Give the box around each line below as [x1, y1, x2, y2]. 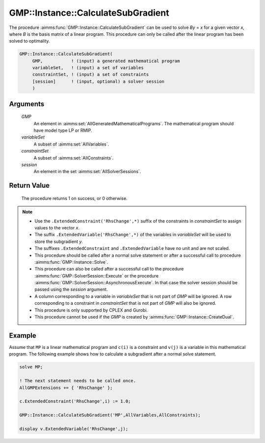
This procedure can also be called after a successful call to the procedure [34, 266, 184, 272]
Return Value [9, 181, 50, 190]
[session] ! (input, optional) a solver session [32, 78, 164, 84]
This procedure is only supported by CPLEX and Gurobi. [34, 307, 148, 313]
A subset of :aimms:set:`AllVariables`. [33, 141, 109, 147]
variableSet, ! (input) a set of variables [32, 65, 144, 71]
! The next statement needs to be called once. [19, 378, 136, 384]
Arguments [9, 99, 45, 108]
